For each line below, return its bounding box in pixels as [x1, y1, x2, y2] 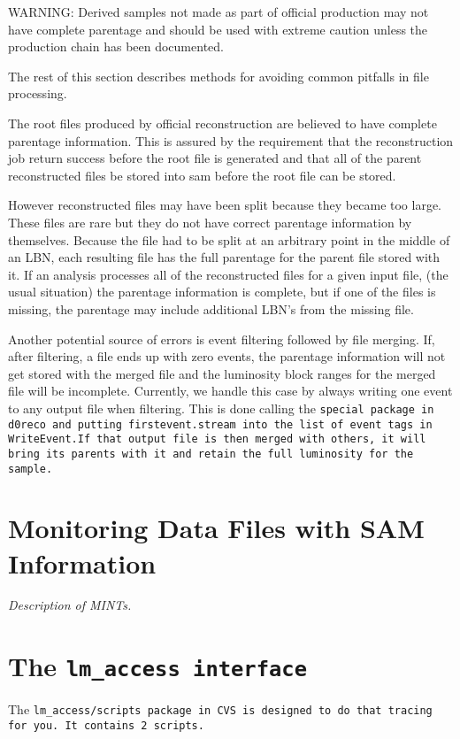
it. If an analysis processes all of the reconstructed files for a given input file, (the [8, 265, 448, 283]
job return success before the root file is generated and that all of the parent [8, 149, 422, 167]
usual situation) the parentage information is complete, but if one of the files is [8, 282, 436, 301]
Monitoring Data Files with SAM [8, 510, 425, 546]
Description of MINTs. [8, 596, 132, 614]
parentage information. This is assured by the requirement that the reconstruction [8, 131, 454, 150]
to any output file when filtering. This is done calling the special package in [8, 398, 434, 417]
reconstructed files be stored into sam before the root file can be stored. [8, 166, 396, 184]
